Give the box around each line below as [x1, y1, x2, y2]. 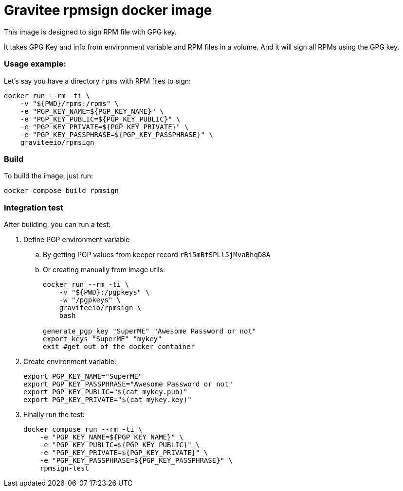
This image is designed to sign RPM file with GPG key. [4, 27, 177, 36]
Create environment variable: [23, 357, 116, 366]
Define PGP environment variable [23, 235, 130, 244]
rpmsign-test [39, 464, 89, 472]
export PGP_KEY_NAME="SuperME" [23, 372, 143, 380]
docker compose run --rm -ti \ [23, 425, 143, 433]
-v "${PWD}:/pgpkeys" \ [59, 288, 150, 296]
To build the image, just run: [4, 172, 93, 180]
